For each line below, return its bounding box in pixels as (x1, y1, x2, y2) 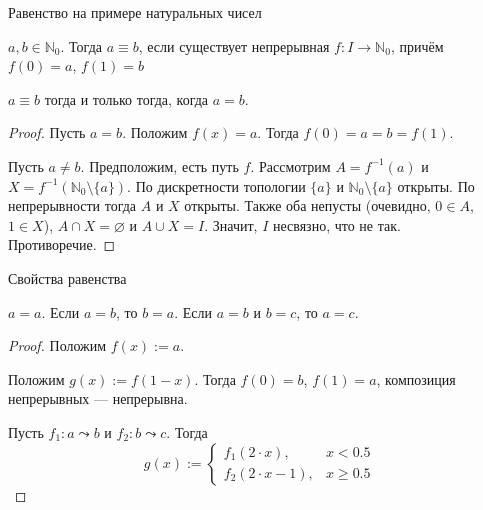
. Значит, (204, 214, 258, 235)
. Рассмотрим (250, 155, 331, 176)
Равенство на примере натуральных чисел (8, 2, 262, 22)
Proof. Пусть (8, 122, 86, 143)
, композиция (376, 368, 456, 389)
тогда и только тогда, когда (44, 88, 209, 109)
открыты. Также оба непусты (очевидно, (184, 195, 431, 216)
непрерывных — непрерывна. (8, 388, 188, 409)
